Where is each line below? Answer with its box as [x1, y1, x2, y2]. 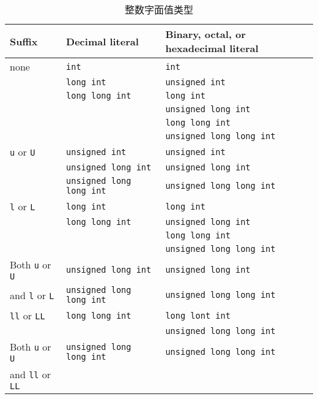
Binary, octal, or [165, 27, 246, 41]
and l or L [10, 287, 54, 302]
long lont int [165, 310, 231, 321]
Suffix [10, 34, 38, 48]
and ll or [10, 367, 51, 381]
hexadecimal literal [165, 41, 259, 55]
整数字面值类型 [124, 2, 193, 17]
